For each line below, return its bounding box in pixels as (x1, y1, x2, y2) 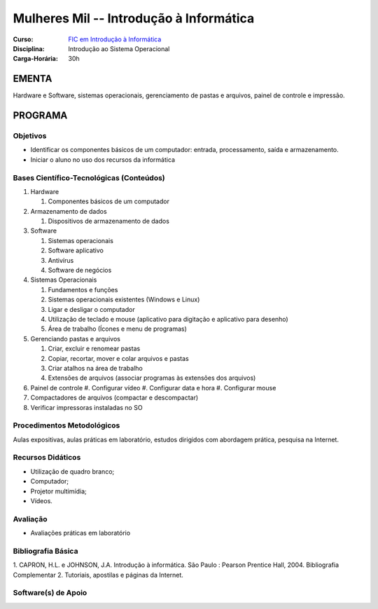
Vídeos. (30, 496, 52, 505)
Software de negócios (48, 266, 112, 275)
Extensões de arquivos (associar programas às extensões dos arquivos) (48, 374, 256, 382)
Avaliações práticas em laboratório (30, 529, 131, 538)
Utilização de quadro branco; (30, 467, 115, 476)
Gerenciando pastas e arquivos (30, 334, 120, 343)
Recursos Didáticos (13, 453, 81, 463)
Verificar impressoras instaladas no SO (30, 403, 143, 411)
